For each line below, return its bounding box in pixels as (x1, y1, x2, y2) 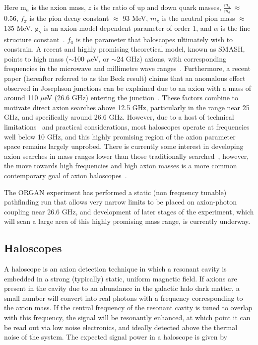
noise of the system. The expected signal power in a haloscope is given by (4, 332, 228, 342)
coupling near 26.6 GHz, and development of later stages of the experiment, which (4, 206, 254, 216)
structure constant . (4, 34, 65, 44)
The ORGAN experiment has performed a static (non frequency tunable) (4, 187, 227, 197)
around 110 (4, 92, 38, 103)
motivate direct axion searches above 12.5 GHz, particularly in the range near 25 (4, 102, 250, 112)
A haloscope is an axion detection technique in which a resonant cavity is (4, 264, 227, 274)
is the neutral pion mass (162, 13, 235, 23)
